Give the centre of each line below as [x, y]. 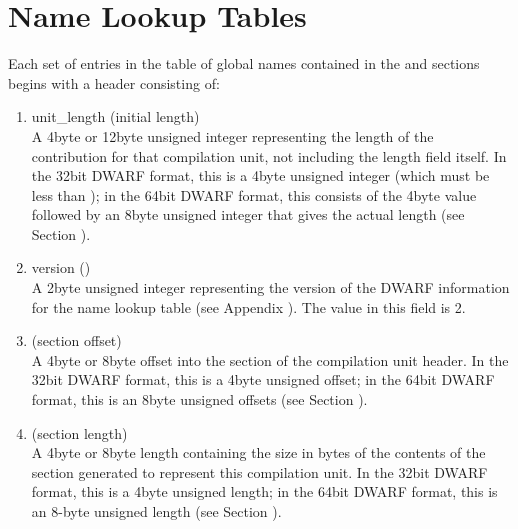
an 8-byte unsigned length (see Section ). [156, 511]
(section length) [79, 432]
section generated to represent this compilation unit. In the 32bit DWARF [259, 471]
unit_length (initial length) [115, 116]
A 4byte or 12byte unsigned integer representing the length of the [232, 135]
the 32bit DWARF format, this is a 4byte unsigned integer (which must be [260, 175]
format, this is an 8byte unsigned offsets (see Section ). [199, 399]
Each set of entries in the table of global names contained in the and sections [244, 63]
